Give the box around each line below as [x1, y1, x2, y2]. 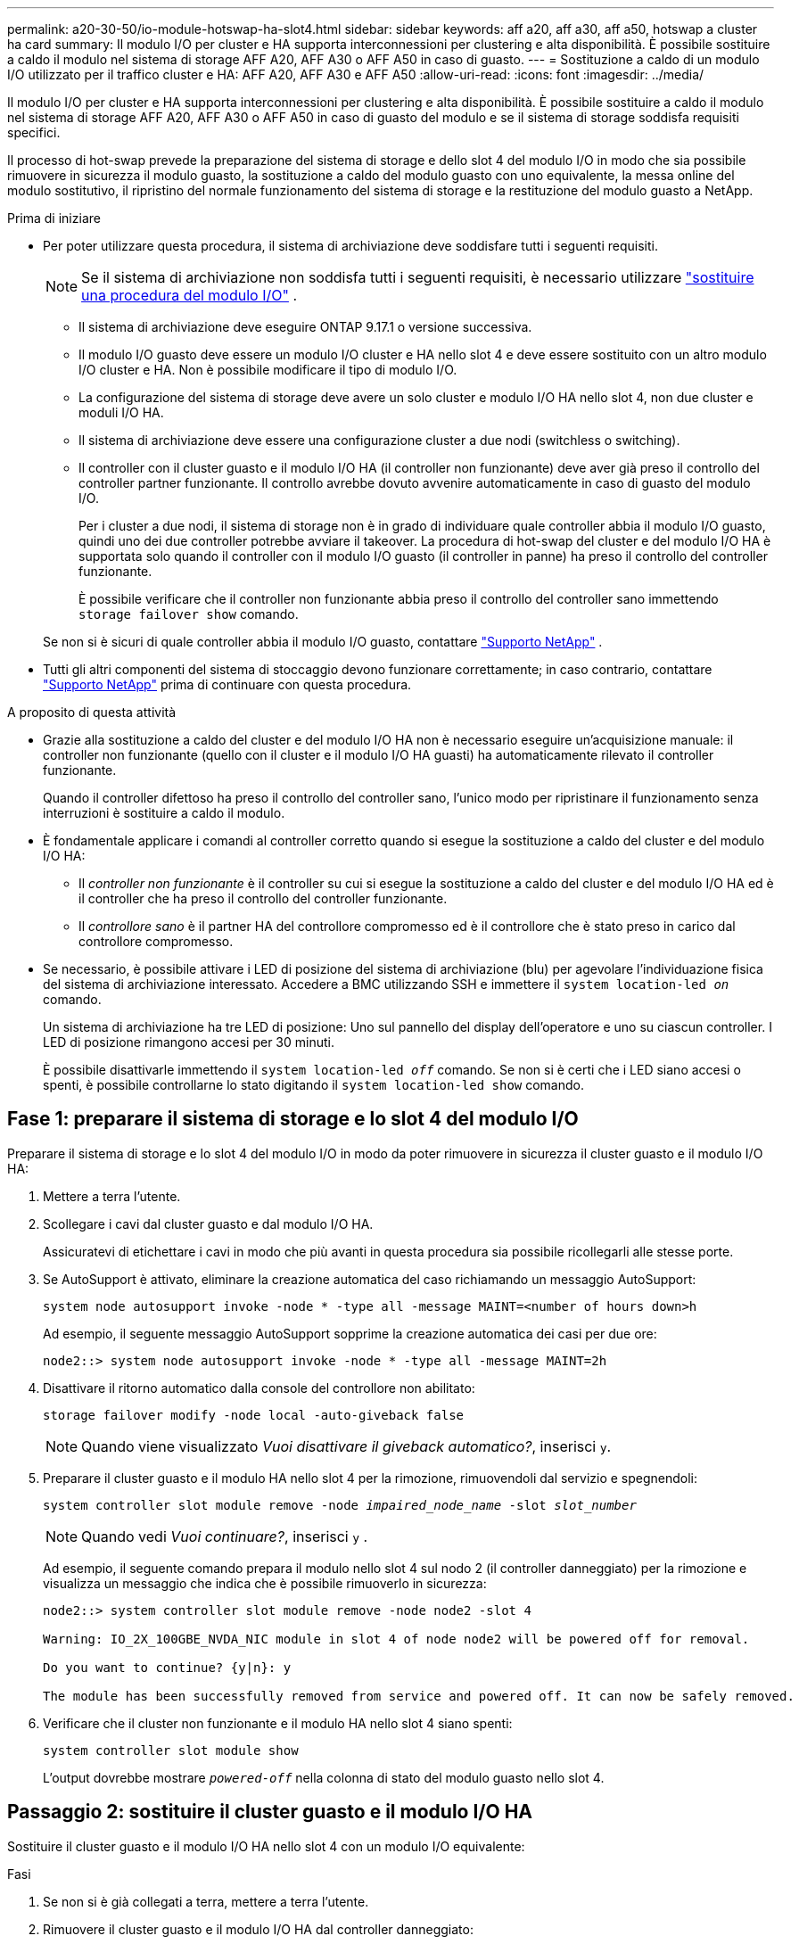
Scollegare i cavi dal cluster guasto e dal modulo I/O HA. [43, 1215, 374, 1231]
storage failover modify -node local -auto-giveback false [43, 1407, 465, 1422]
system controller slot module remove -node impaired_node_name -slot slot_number [43, 1497, 637, 1512]
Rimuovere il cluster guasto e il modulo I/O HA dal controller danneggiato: [43, 1921, 474, 1937]
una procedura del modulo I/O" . [81, 286, 298, 304]
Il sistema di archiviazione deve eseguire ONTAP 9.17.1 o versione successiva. [78, 319, 532, 334]
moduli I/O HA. [78, 405, 164, 420]
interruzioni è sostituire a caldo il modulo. [43, 805, 285, 820]
